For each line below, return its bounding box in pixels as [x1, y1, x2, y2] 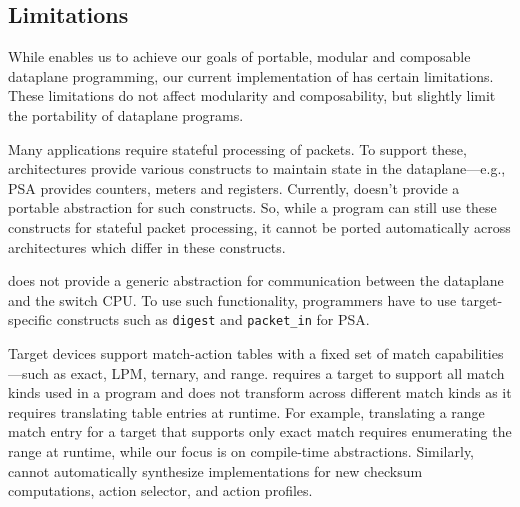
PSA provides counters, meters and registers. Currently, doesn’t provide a [8, 177, 460, 198]
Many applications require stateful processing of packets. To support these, [8, 138, 467, 159]
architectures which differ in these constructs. [8, 236, 286, 257]
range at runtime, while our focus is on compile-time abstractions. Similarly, [8, 440, 475, 461]
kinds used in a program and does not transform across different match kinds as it [8, 382, 512, 403]
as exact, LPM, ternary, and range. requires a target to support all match [53, 362, 505, 383]
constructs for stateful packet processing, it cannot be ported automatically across [8, 216, 511, 237]
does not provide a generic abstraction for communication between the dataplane [8, 270, 504, 291]
